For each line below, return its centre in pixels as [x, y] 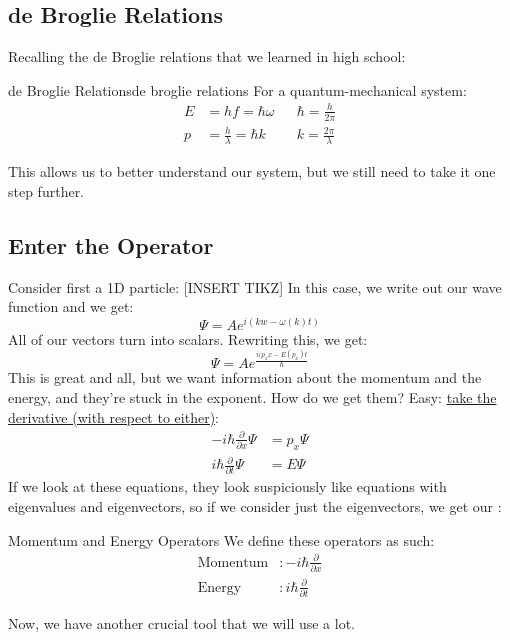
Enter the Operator [111, 244]
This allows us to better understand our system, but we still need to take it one [252, 171]
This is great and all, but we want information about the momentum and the [245, 377]
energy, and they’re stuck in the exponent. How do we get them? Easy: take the [252, 397]
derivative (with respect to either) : [113, 416]
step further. [46, 190]
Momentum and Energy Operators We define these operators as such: [221, 539]
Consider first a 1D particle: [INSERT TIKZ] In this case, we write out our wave [255, 286]
